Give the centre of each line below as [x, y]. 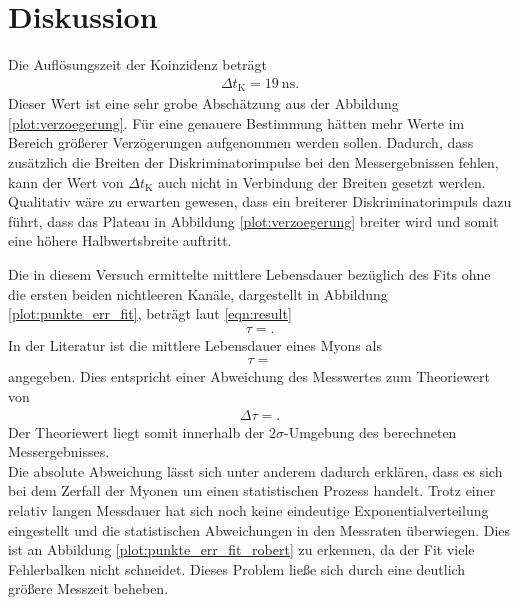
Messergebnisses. [59, 451]
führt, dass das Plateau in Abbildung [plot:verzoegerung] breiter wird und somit [253, 220]
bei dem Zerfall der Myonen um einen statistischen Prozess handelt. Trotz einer [252, 490]
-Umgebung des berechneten [370, 431]
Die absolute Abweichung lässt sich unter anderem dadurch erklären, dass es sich [255, 470]
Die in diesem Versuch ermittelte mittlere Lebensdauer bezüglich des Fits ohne [249, 273]
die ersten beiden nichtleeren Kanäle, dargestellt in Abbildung [198, 293]
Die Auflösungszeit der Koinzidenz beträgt [138, 64]
